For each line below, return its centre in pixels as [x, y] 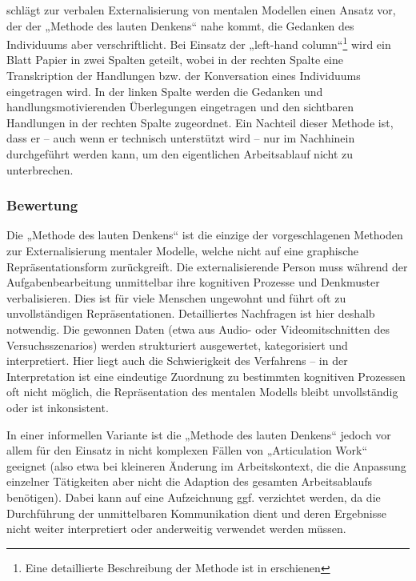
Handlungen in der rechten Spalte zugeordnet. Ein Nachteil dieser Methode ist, [200, 122]
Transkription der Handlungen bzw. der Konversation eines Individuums [184, 76]
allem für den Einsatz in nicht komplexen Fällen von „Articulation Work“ [187, 450]
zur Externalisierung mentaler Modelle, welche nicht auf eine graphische [182, 250]
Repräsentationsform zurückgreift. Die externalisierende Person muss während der [207, 266]
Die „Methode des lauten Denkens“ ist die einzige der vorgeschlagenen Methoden [205, 235]
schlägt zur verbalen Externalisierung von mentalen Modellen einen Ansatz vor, [201, 10]
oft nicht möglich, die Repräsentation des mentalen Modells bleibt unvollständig [202, 392]
